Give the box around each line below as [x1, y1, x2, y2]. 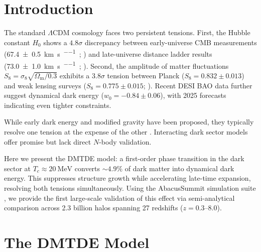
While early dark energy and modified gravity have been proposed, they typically [4, 116, 254, 127]
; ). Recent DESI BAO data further [143, 80, 252, 90]
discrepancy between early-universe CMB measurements [84, 37, 257, 47]
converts [74, 163, 100, 173]
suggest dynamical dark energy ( [4, 90, 104, 100]
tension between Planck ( [107, 70, 185, 80]
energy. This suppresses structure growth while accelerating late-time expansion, [4, 173, 251, 183]
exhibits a [59, 70, 90, 80]
